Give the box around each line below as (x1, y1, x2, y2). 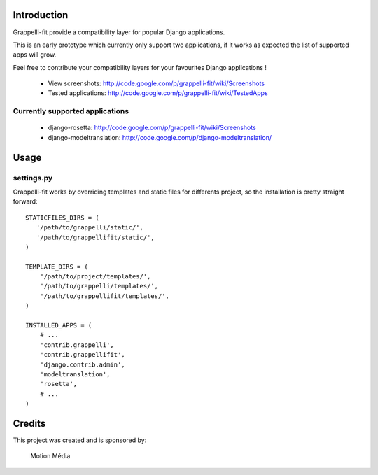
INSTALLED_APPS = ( (25, 322, 92, 329)
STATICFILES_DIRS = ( (25, 213, 99, 222)
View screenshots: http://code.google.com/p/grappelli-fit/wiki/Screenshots (48, 79, 265, 87)
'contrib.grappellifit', (39, 350, 125, 359)
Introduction (13, 9, 69, 21)
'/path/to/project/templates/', (39, 273, 151, 281)
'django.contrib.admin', (39, 360, 125, 369)
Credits (13, 417, 46, 430)
